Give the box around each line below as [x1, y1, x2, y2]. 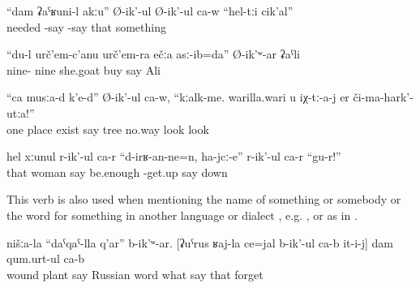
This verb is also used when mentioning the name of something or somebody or [6, 191, 401, 208]
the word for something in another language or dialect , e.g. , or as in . [6, 206, 358, 223]
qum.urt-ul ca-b [6, 250, 85, 267]
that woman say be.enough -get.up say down [6, 163, 228, 180]
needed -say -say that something [6, 18, 166, 35]
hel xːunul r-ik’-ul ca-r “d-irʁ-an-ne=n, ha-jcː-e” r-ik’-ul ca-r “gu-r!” [6, 148, 341, 165]
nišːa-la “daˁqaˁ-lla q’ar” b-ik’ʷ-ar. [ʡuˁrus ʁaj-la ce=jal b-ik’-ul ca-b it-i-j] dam [6, 234, 393, 251]
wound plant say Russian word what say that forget [6, 265, 264, 282]
